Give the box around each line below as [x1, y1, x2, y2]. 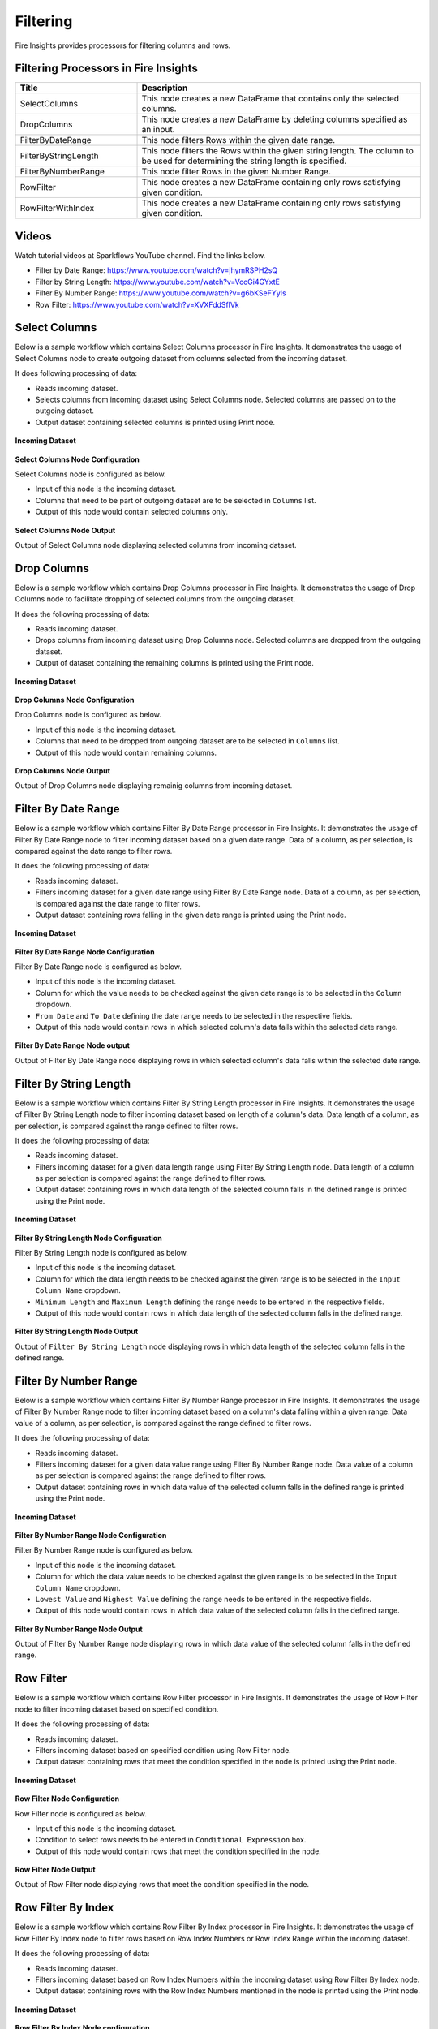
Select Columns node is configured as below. [15, 469, 166, 479]
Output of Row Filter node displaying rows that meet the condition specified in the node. [15, 1880, 310, 1889]
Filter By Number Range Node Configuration [15, 1530, 167, 1540]
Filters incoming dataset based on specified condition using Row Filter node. [35, 1745, 291, 1755]
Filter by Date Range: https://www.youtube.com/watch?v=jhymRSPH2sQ [35, 265, 278, 275]
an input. [141, 124, 175, 136]
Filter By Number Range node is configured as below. [15, 1545, 194, 1555]
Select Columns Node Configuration [15, 454, 140, 464]
